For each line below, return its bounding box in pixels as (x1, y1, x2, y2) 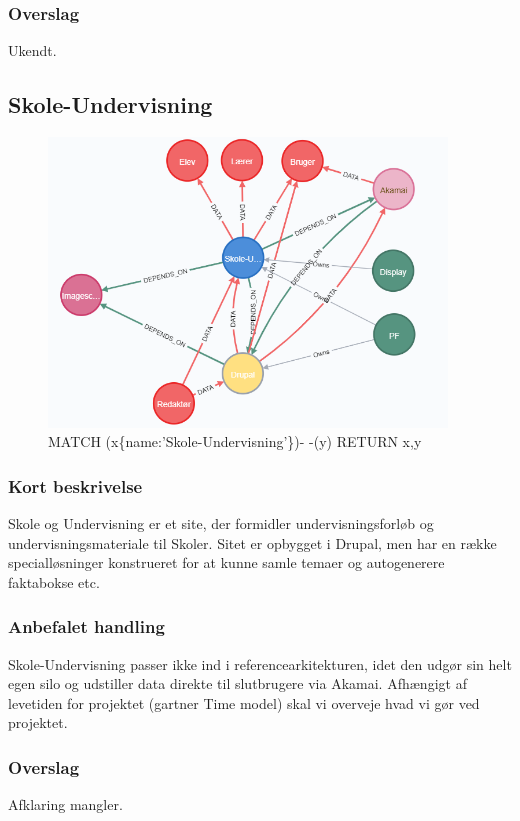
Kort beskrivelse (8, 473, 143, 498)
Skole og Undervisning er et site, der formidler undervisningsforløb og (8, 513, 434, 533)
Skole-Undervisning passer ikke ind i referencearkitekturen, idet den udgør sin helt (8, 653, 512, 674)
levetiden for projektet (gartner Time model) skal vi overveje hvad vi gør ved (8, 692, 480, 713)
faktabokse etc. (8, 571, 100, 592)
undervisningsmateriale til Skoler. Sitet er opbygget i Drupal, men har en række (8, 532, 497, 553)
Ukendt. (8, 40, 57, 61)
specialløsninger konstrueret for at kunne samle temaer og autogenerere (8, 552, 445, 573)
